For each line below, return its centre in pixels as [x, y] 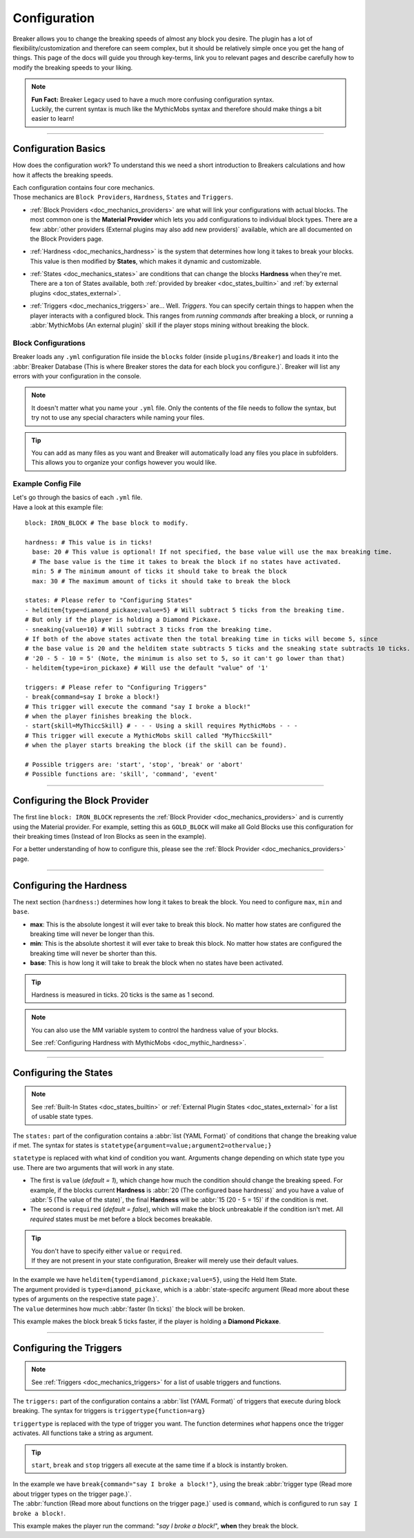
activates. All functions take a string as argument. [83, 1433]
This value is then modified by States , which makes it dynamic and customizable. [146, 261]
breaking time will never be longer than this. [92, 934]
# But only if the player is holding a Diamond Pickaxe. [124, 620]
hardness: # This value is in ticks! [89, 543]
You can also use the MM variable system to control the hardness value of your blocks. [155, 1030]
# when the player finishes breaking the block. [109, 717]
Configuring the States [63, 1072]
